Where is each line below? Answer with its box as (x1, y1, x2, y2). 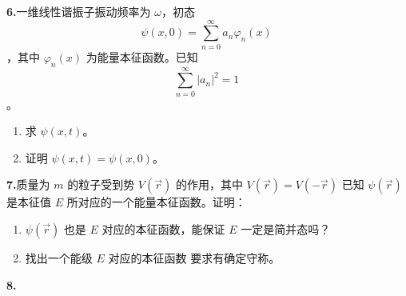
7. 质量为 (6, 176, 50, 193)
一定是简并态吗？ (241, 221, 331, 238)
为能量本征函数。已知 (86, 48, 198, 65)
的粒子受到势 (67, 176, 135, 193)
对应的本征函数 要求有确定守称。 (108, 250, 281, 266)
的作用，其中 (175, 176, 243, 193)
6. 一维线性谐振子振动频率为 (6, 3, 151, 19)
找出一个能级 (25, 250, 93, 266)
